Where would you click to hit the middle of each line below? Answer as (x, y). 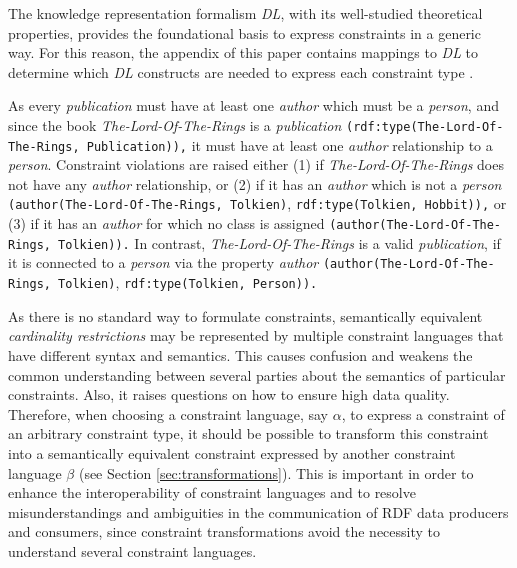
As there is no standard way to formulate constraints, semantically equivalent (245, 315)
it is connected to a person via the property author (163, 262)
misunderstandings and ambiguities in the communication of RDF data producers (258, 511)
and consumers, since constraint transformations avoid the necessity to (224, 531)
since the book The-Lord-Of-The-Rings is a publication (175, 124)
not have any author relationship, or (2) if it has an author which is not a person (255, 183)
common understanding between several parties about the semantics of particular (257, 374)
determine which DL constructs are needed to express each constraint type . (241, 71)
